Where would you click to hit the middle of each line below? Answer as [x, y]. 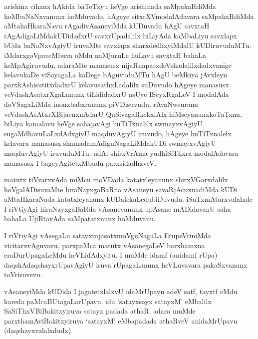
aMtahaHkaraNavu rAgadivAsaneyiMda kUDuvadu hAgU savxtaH [107, 26]
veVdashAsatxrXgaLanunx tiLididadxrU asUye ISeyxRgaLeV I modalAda [117, 94]
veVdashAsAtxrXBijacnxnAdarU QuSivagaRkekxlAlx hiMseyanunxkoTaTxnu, [123, 114]
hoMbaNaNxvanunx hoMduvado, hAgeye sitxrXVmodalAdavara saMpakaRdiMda [129, 16]
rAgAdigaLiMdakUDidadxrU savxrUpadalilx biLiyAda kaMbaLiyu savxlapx [121, 35]
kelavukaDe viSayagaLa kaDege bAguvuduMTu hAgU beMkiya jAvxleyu [116, 75]
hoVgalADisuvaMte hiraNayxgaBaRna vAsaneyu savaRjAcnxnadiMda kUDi [121, 189]
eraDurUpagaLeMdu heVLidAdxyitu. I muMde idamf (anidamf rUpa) [111, 255]
